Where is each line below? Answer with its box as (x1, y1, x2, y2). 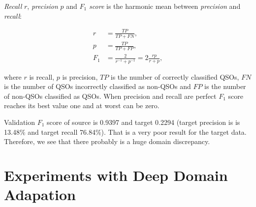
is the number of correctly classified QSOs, (110, 71, 239, 82)
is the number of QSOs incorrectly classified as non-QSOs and (4, 81, 191, 91)
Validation (4, 117, 35, 127)
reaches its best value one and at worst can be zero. (4, 100, 160, 111)
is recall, (29, 71, 55, 82)
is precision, (62, 71, 98, 82)
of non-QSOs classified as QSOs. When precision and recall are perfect (4, 90, 217, 101)
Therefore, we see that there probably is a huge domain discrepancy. (4, 136, 210, 147)
